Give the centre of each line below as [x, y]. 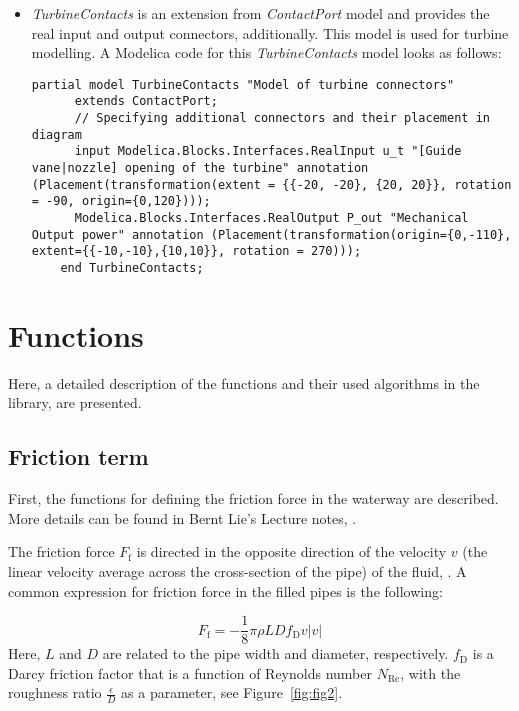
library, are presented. [75, 402]
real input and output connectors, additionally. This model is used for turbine [270, 32]
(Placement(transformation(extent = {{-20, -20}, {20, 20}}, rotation [271, 184]
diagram [56, 134]
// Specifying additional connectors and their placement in [282, 118]
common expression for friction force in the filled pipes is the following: [225, 590]
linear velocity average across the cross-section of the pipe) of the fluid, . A [237, 570]
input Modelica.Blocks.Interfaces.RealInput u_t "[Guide [268, 151]
